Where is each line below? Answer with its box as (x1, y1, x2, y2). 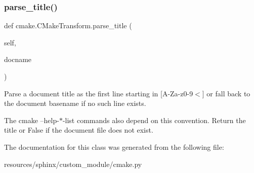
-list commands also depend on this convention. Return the (62, 114, 246, 125)
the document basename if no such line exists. (4, 98, 146, 108)
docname (4, 54, 32, 65)
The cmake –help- (4, 114, 59, 125)
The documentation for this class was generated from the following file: (4, 141, 224, 152)
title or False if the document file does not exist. (4, 125, 153, 135)
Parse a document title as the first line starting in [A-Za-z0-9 (4, 88, 193, 98)
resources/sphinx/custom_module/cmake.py (4, 158, 142, 169)
